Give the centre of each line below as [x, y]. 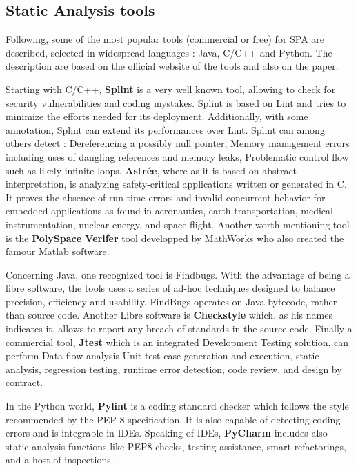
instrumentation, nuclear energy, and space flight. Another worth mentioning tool [178, 224]
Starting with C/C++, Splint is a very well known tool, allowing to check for [171, 89]
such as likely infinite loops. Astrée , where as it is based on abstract [151, 170]
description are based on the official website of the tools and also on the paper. [172, 66]
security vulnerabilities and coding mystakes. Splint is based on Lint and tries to [176, 102]
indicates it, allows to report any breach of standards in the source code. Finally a [179, 329]
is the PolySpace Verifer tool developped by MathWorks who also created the [175, 238]
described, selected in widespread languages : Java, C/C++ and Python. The [169, 52]
